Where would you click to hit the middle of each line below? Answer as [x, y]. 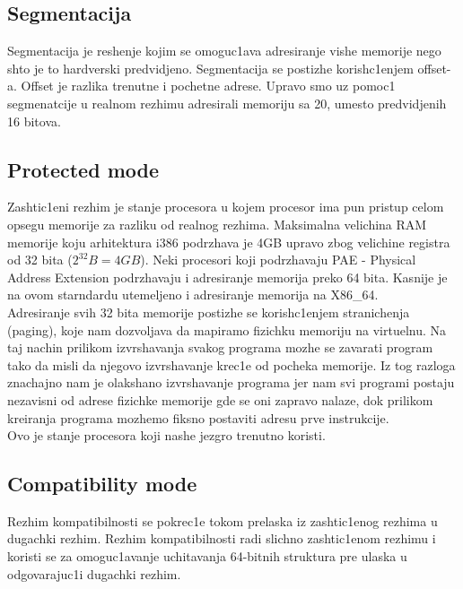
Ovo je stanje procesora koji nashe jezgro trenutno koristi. [166, 435]
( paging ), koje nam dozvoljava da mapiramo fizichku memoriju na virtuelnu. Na [227, 329]
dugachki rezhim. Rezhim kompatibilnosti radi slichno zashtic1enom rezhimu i [222, 538]
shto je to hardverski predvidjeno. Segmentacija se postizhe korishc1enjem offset [227, 68]
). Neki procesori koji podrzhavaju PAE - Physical [278, 260]
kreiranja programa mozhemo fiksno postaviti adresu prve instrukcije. [198, 417]
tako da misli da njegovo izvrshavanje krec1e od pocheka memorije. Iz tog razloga [231, 364]
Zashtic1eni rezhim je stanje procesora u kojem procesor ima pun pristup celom [226, 207]
